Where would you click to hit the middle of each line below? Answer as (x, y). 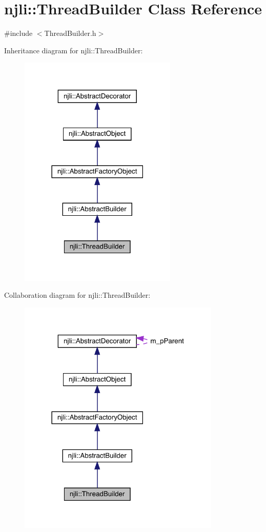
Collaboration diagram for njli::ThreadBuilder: (77, 295)
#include (18, 33)
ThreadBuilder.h (70, 33)
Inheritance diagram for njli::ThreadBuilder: (74, 50)
